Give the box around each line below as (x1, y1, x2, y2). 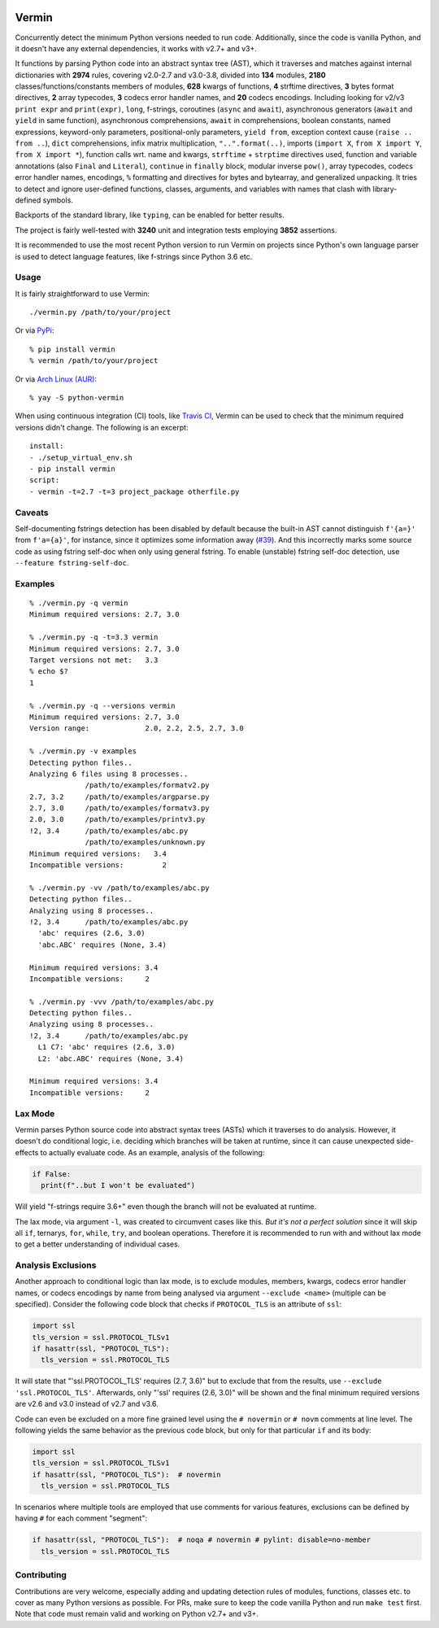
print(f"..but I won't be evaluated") (41, 1181, 195, 1190)
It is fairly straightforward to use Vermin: (15, 289, 150, 299)
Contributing (15, 1569, 67, 1581)
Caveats (15, 507, 49, 518)
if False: (32, 1169, 72, 1179)
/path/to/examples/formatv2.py (85, 781, 211, 790)
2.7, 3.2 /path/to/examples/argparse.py (29, 792, 211, 801)
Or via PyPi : (15, 325, 54, 335)
